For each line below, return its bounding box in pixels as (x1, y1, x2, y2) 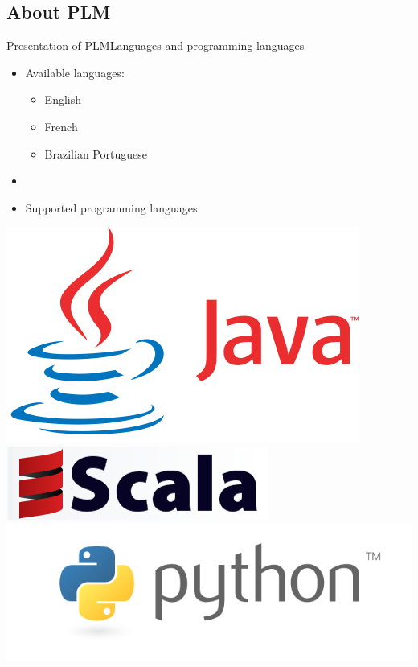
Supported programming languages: (25, 199, 201, 216)
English (44, 91, 81, 108)
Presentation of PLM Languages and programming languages (6, 37, 305, 54)
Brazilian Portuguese (44, 145, 147, 162)
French (44, 117, 78, 134)
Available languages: (25, 64, 125, 80)
